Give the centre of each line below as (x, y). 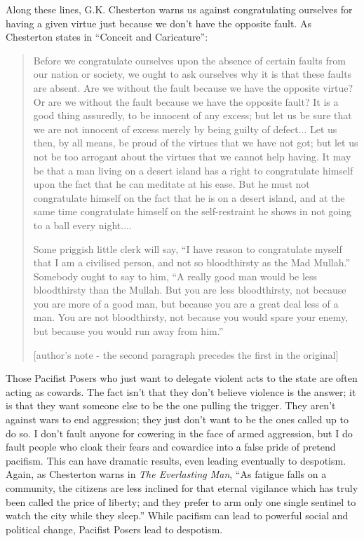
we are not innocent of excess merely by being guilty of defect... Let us (185, 129)
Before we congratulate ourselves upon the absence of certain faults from (189, 60)
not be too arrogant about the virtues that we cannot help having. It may (192, 156)
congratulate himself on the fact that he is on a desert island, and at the (189, 197)
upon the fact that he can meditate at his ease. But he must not (171, 184)
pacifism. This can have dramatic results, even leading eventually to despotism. (176, 460)
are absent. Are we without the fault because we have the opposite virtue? (193, 87)
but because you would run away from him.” (128, 331)
